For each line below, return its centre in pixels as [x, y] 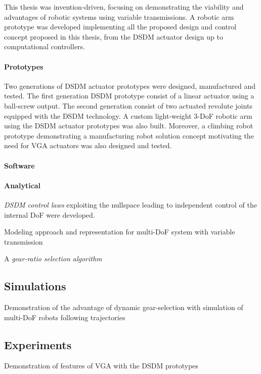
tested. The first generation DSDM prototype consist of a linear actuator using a [129, 96]
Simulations [35, 286]
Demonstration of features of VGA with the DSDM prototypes [101, 366]
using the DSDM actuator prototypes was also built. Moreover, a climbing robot [129, 126]
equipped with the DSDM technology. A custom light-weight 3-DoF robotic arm [128, 115]
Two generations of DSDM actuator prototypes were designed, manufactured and [130, 86]
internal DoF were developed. [50, 214]
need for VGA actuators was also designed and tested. [88, 145]
